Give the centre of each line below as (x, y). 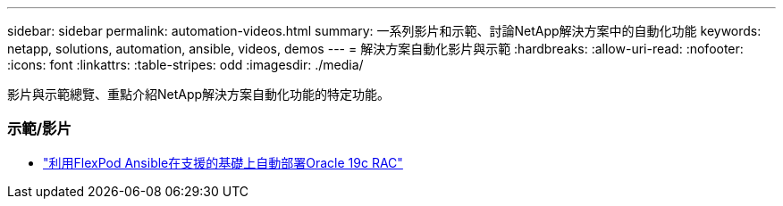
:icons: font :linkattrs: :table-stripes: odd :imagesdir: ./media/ (185, 65)
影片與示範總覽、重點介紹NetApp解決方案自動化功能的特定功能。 (199, 94)
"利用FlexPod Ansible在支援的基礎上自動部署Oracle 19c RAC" (223, 162)
